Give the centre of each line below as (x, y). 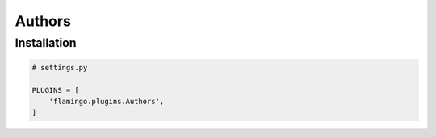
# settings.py (60, 67)
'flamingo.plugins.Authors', (107, 101)
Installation (46, 43)
